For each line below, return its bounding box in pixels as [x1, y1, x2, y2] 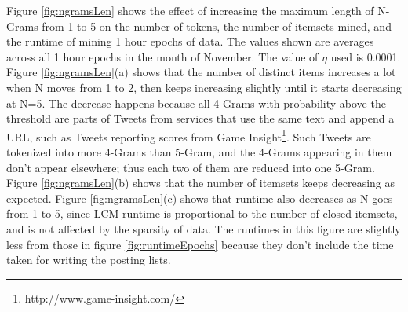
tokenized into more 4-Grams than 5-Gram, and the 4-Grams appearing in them [6, 144, 392, 160]
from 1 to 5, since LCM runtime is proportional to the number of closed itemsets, [6, 205, 398, 222]
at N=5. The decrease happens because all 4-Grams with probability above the [6, 94, 386, 111]
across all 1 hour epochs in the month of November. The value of [6, 48, 319, 64]
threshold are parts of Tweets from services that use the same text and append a [6, 110, 395, 127]
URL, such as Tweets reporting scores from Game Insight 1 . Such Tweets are [6, 126, 371, 145]
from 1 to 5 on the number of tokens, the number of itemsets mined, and [42, 17, 392, 34]
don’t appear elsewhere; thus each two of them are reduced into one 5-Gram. [6, 159, 375, 175]
